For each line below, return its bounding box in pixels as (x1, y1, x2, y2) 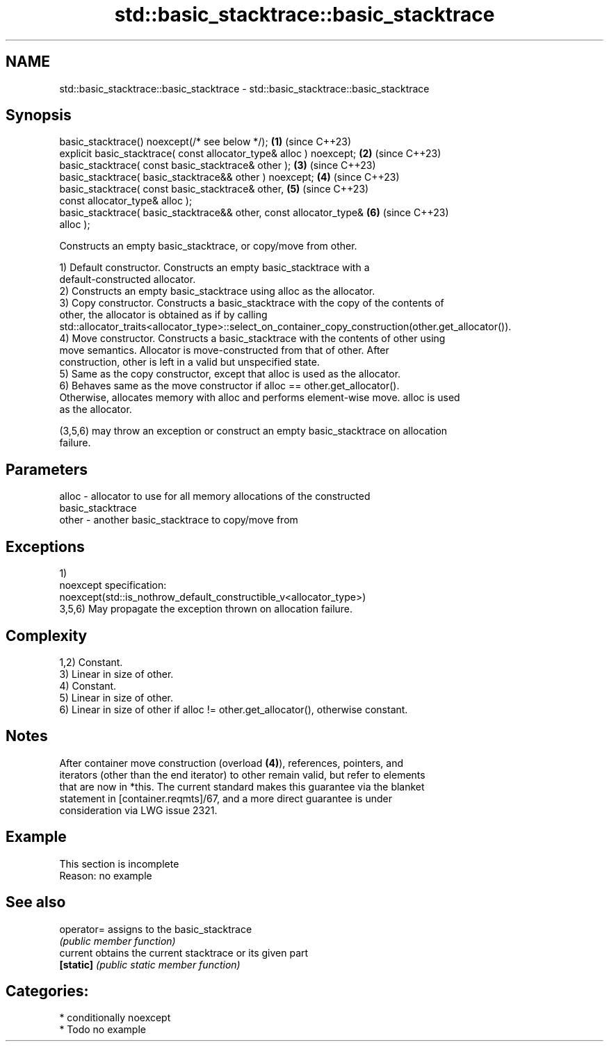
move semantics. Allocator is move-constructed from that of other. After (59, 344, 389, 357)
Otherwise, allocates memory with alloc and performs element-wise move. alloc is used (59, 391, 460, 404)
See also (6, 893, 66, 911)
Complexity (6, 626, 88, 644)
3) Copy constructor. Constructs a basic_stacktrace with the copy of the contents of (59, 297, 444, 309)
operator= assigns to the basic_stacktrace (59, 923, 252, 935)
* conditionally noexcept (59, 1012, 171, 1024)
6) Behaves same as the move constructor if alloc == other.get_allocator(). (59, 380, 400, 392)
